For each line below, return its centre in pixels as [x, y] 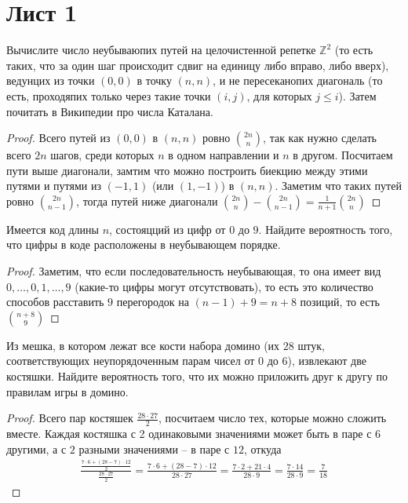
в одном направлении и [224, 155]
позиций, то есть [340, 302]
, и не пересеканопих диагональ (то [298, 80]
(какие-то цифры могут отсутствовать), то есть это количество [224, 286]
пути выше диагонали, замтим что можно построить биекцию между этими [187, 170]
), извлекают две [327, 361]
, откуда [262, 448]
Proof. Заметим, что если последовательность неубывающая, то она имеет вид [194, 271]
